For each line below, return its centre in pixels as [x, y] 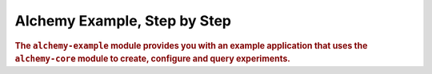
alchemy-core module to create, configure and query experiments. [153, 59]
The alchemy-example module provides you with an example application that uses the [191, 45]
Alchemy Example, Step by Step [123, 21]
